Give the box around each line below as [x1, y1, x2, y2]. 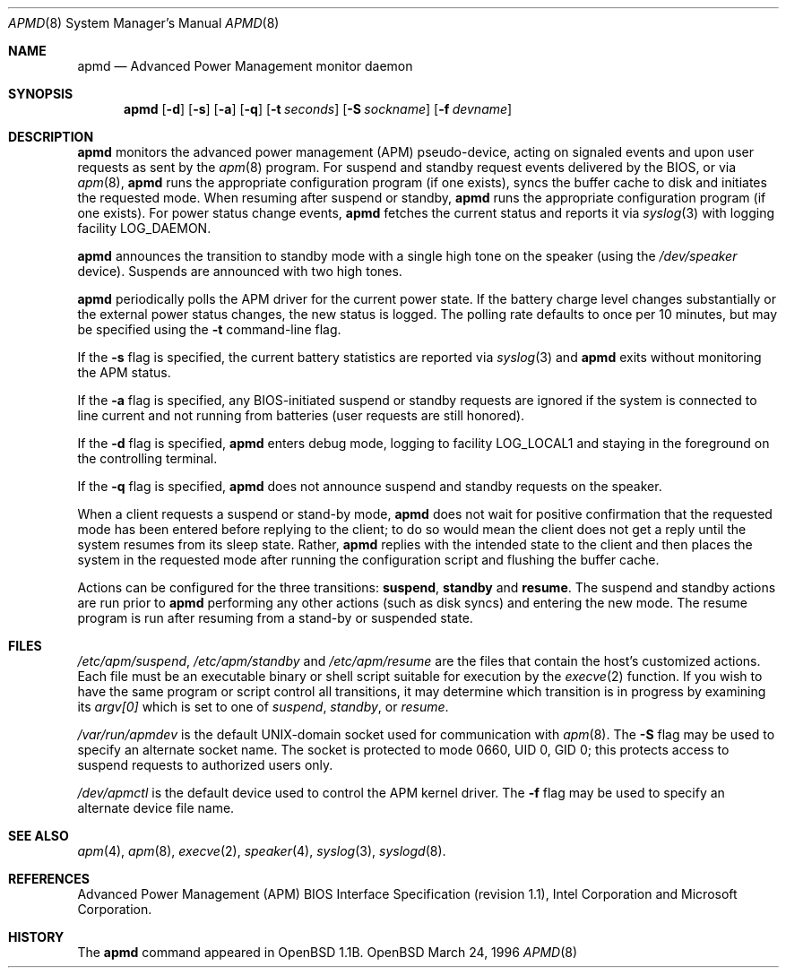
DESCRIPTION [8, 129, 94, 144]
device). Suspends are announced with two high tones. [77, 263, 402, 279]
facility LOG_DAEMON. [77, 220, 212, 236]
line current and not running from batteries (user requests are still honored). [77, 408, 525, 423]
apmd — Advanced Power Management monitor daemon [77, 58, 413, 73]
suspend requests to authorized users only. [77, 757, 333, 772]
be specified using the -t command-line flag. [77, 322, 341, 337]
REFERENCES [8, 871, 90, 886]
